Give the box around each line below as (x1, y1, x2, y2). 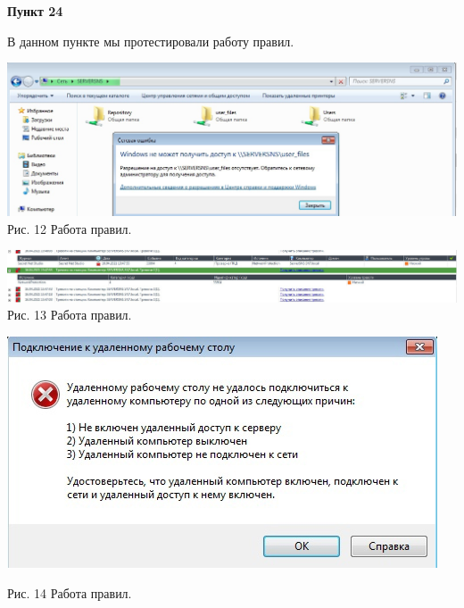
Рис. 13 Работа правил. (7, 305, 132, 324)
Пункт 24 (7, 2, 63, 20)
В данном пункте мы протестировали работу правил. (7, 31, 294, 50)
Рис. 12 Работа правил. (7, 219, 132, 237)
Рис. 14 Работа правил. (7, 583, 132, 602)
